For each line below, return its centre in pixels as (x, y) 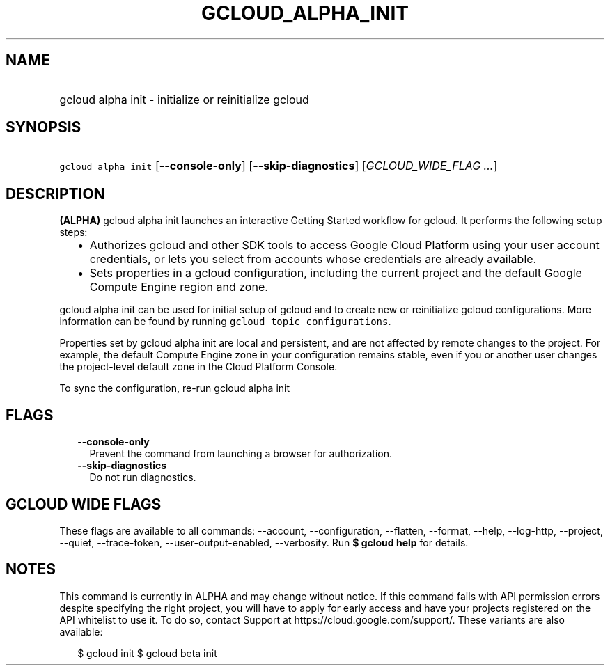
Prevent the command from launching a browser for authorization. (241, 454)
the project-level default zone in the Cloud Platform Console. (198, 367)
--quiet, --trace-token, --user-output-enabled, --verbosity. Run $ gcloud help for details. (264, 542)
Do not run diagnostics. (143, 477)
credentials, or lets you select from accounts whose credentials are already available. (313, 259)
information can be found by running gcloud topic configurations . (225, 322)
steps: (73, 232)
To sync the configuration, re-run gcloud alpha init (175, 388)
